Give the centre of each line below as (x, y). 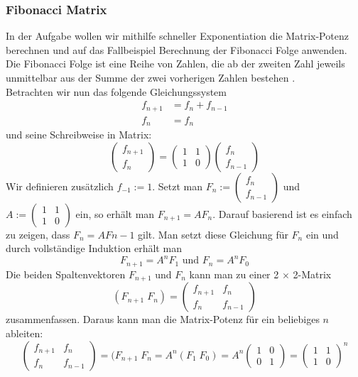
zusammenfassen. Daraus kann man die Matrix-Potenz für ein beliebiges (163, 319)
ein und (322, 234)
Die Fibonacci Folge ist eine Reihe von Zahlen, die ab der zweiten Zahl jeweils (175, 64)
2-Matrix (312, 274)
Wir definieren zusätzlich (60, 186)
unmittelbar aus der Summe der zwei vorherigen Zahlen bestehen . (151, 77)
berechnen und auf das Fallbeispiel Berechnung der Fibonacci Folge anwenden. (177, 49)
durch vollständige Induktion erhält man (94, 248)
